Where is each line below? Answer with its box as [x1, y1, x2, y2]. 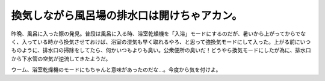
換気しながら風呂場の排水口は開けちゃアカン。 [11, 9, 243, 22]
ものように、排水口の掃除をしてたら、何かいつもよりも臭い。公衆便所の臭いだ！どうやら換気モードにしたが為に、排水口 [11, 47, 311, 54]
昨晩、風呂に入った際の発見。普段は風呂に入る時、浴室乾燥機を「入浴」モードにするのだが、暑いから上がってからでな [11, 30, 306, 37]
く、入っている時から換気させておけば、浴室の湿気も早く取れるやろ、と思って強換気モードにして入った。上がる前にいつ [11, 38, 311, 45]
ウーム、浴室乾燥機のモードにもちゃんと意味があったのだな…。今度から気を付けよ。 [11, 66, 221, 73]
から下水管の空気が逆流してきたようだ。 [11, 55, 111, 62]
